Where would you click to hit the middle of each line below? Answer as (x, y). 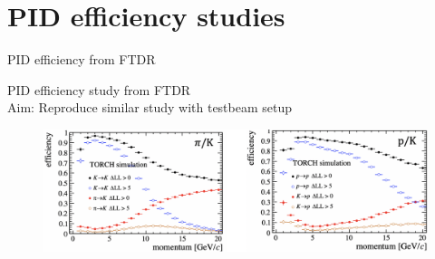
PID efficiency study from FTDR (99, 89)
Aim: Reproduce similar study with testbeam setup (150, 107)
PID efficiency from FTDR (82, 59)
